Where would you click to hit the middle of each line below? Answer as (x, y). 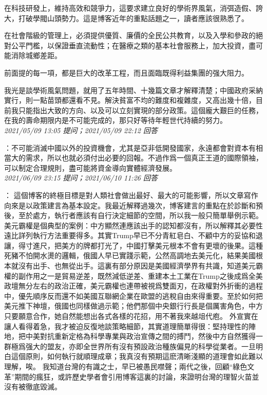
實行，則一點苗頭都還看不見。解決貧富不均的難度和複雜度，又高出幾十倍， (130, 100)
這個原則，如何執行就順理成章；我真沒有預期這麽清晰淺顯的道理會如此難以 (137, 356)
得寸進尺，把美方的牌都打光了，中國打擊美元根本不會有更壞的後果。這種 (140, 245)
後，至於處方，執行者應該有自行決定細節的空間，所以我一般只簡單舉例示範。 (133, 215)
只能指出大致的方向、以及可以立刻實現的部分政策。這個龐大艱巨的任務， (140, 110)
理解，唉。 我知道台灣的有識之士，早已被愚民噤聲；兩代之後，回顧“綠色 (126, 366)
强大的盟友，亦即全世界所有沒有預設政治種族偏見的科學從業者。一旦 (140, 346)
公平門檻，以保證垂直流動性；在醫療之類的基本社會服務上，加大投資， (130, 45)
